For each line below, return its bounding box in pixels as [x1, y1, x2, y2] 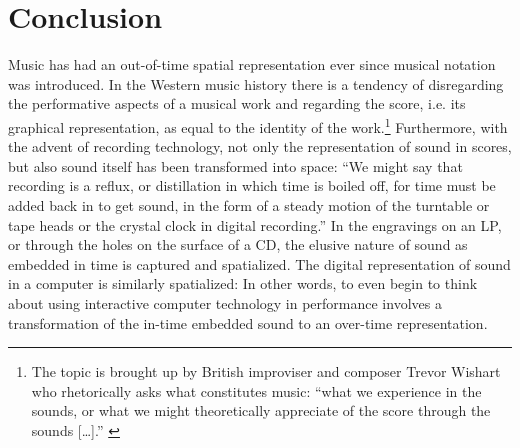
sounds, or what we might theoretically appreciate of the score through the [31, 400, 491, 421]
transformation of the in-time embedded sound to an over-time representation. [8, 312, 488, 333]
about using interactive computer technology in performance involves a [8, 292, 442, 313]
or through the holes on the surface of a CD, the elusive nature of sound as [8, 234, 468, 255]
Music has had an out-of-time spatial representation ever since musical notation [8, 54, 496, 75]
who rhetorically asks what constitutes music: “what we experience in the [31, 380, 482, 401]
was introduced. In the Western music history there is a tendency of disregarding [8, 73, 504, 94]
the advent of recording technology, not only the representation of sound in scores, [8, 136, 512, 157]
